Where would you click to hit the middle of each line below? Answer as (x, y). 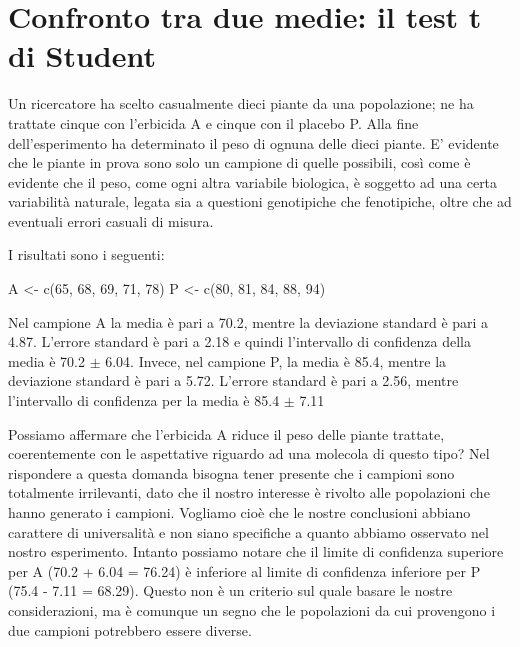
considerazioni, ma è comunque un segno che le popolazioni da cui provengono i (252, 609)
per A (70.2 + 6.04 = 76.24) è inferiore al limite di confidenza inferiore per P (244, 570)
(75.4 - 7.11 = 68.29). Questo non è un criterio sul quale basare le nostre (230, 590)
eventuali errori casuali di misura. (111, 220)
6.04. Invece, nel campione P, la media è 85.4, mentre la (276, 360)
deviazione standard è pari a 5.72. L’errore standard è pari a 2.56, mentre (233, 380)
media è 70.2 (46, 360)
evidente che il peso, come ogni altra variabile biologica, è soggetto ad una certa (253, 181)
